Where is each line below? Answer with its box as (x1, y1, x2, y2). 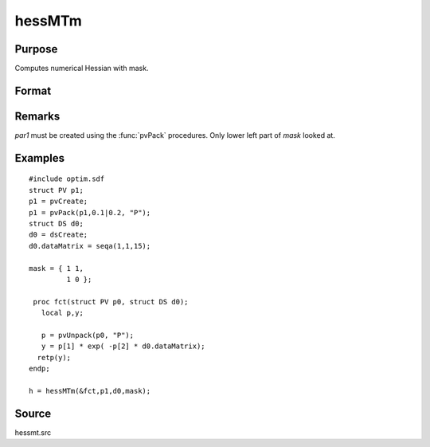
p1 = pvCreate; (29, 197, 88, 206)
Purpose (14, 42, 58, 56)
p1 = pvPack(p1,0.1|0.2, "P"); (29, 208, 151, 217)
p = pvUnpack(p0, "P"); (41, 331, 135, 339)
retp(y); (37, 353, 72, 362)
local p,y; (41, 308, 84, 318)
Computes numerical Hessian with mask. (14, 64, 149, 73)
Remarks (14, 109, 61, 123)
